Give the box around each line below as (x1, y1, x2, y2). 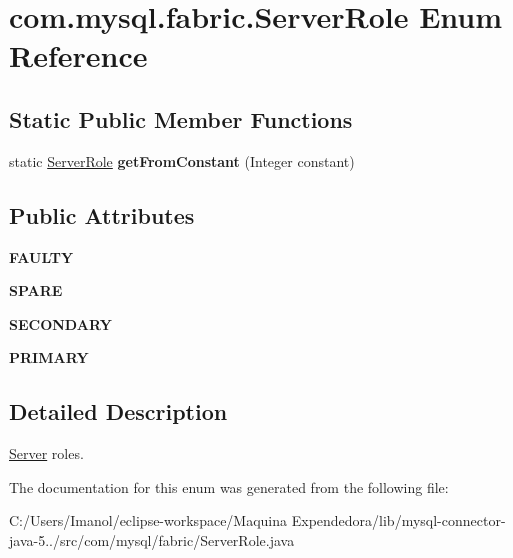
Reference (9, 35, 148, 76)
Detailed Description (9, 396, 228, 427)
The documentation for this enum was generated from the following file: (9, 476, 449, 497)
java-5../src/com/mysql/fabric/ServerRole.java (9, 529, 295, 550)
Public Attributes (9, 199, 195, 230)
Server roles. (9, 443, 84, 464)
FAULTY (9, 246, 74, 267)
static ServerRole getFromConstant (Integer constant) (9, 150, 355, 171)
